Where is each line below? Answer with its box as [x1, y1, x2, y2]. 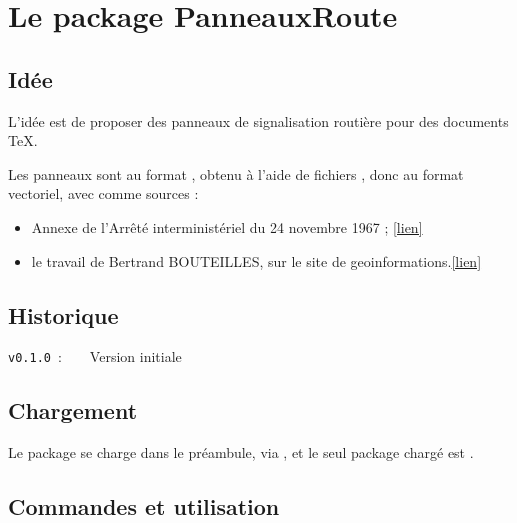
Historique [8, 299, 119, 330]
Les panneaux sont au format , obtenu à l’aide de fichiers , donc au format [8, 163, 464, 184]
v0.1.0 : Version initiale [8, 346, 182, 367]
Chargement [8, 395, 138, 426]
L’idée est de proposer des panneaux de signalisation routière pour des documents [8, 110, 509, 131]
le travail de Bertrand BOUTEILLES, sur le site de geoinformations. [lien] [31, 250, 482, 271]
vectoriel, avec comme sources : [8, 183, 199, 204]
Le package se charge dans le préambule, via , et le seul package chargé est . [8, 442, 474, 463]
